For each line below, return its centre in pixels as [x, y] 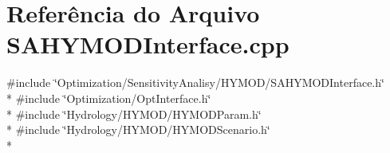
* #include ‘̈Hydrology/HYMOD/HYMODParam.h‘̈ [134, 114]
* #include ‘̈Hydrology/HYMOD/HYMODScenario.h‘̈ [138, 129]
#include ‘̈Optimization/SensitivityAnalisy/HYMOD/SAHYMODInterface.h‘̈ [195, 82]
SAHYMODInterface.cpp [148, 44]
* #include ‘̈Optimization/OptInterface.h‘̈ [109, 98]
